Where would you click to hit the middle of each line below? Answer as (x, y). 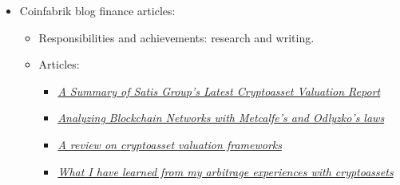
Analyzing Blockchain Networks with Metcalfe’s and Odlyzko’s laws (221, 118)
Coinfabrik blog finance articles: (97, 10)
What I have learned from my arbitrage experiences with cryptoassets (226, 171)
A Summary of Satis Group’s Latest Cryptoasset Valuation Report (219, 91)
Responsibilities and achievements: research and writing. (176, 37)
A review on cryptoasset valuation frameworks (170, 144)
